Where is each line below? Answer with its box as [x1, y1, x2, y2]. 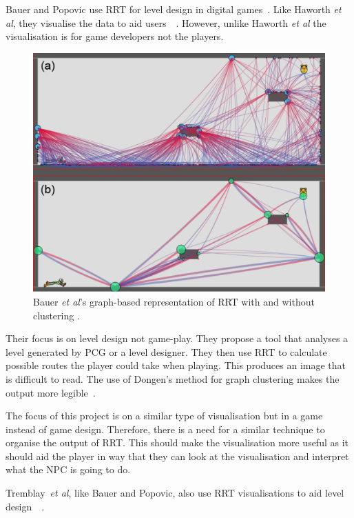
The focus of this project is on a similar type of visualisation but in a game [6, 408, 323, 423]
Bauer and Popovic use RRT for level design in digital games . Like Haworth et [6, 2, 342, 16]
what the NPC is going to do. [6, 462, 131, 477]
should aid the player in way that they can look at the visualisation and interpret [6, 448, 349, 463]
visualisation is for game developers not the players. [6, 29, 224, 43]
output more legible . [6, 385, 96, 399]
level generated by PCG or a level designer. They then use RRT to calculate [6, 344, 327, 359]
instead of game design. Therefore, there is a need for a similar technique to [6, 421, 325, 436]
